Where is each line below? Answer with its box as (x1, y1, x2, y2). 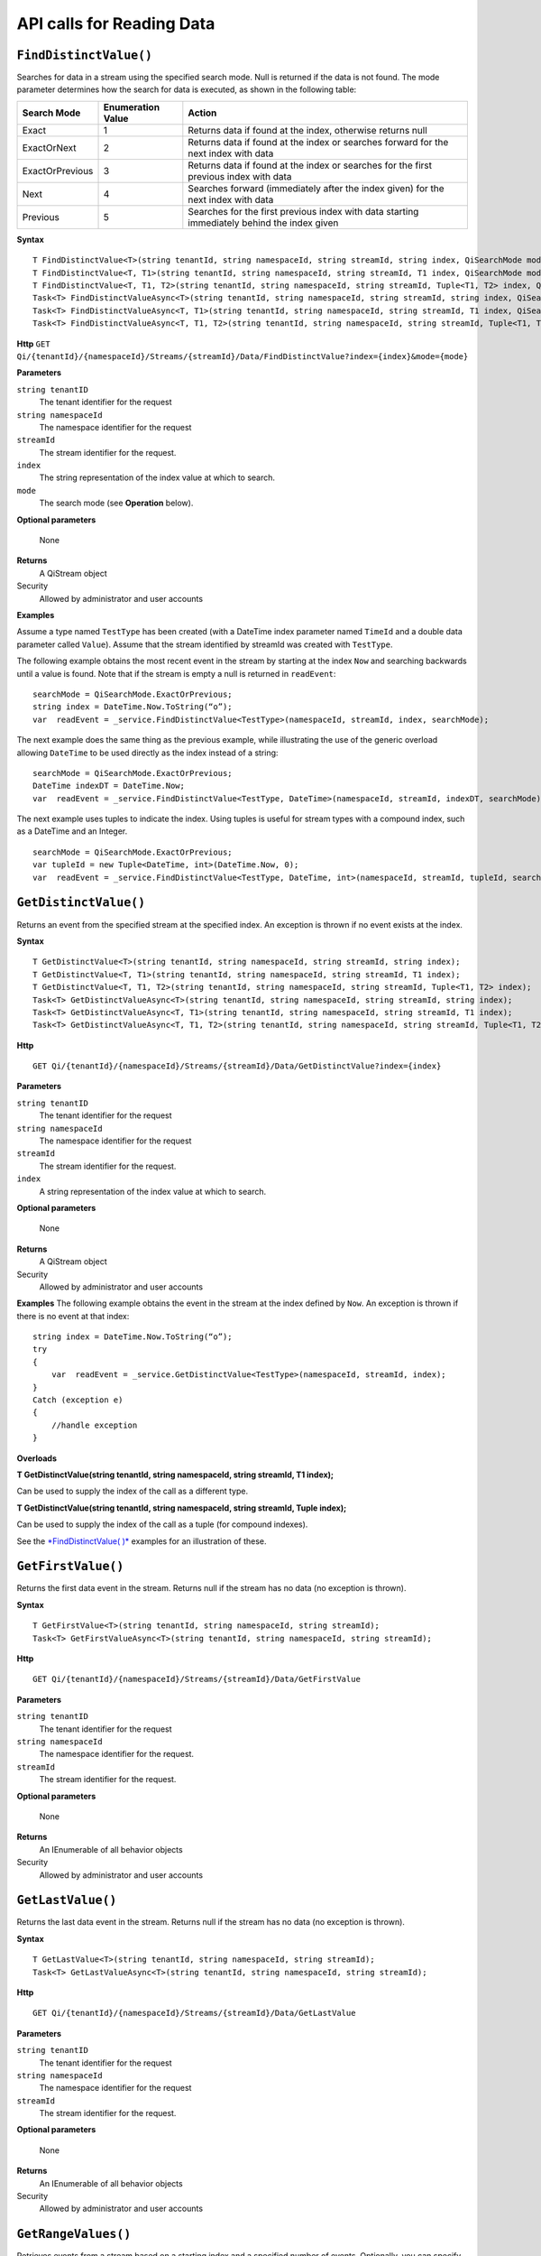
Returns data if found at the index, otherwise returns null (188, 124, 427, 136)
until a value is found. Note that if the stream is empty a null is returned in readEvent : (16, 668, 336, 679)
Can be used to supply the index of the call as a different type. (16, 1485, 248, 1497)
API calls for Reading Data (16, 14, 215, 33)
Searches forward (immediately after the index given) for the (188, 181, 445, 194)
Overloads (16, 1453, 58, 1464)
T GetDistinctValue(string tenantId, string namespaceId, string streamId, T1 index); (16, 1469, 334, 1480)
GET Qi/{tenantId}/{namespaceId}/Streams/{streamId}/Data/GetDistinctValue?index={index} (32, 1061, 442, 1071)
